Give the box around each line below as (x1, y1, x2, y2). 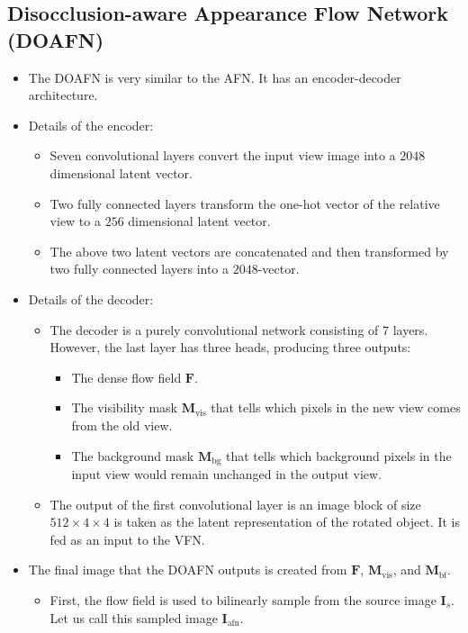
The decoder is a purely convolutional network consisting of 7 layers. (49, 320, 428, 339)
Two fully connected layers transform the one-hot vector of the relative (49, 194, 440, 213)
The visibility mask (71, 398, 177, 417)
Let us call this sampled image (49, 608, 218, 627)
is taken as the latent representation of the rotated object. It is (113, 512, 461, 531)
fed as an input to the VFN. (49, 529, 205, 548)
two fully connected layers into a (49, 259, 229, 278)
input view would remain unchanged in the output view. (71, 464, 382, 483)
